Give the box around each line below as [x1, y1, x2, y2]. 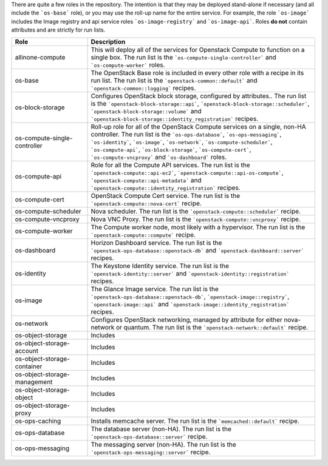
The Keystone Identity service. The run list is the [91, 262, 229, 270]
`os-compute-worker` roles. [91, 61, 165, 69]
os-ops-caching [15, 416, 61, 425]
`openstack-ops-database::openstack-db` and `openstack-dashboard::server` [91, 246, 305, 254]
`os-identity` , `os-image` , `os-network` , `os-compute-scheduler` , [91, 137, 273, 146]
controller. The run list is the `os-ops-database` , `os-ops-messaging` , [91, 130, 282, 138]
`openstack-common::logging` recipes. [91, 84, 196, 92]
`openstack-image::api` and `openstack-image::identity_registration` [91, 300, 290, 308]
